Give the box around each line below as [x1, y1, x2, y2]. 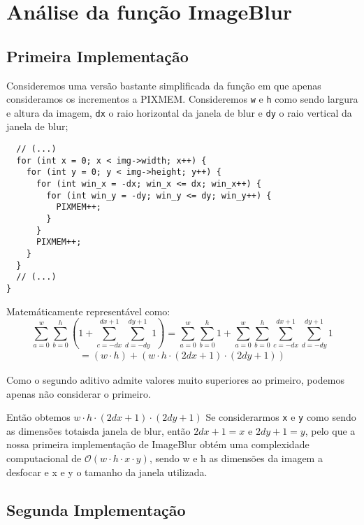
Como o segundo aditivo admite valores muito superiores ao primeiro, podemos [6, 372, 344, 387]
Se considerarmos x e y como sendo [205, 410, 356, 424]
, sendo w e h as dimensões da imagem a [149, 450, 323, 465]
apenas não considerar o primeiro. [6, 386, 151, 401]
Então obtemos [6, 410, 71, 424]
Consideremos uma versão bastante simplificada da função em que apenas [6, 78, 321, 92]
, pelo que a [305, 423, 356, 438]
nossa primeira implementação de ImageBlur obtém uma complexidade [6, 437, 310, 452]
